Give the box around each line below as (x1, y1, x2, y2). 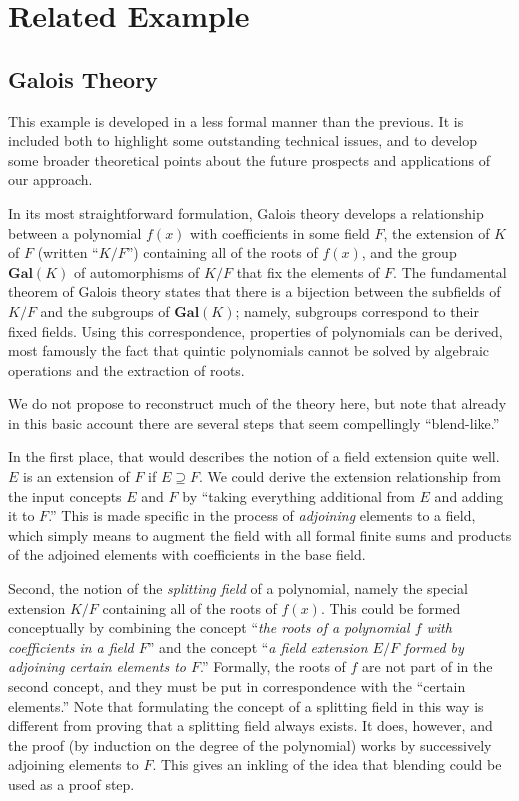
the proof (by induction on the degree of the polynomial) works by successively (8, 734, 492, 755)
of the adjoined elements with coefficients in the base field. (8, 544, 366, 565)
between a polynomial (8, 222, 142, 243)
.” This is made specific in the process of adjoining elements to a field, (48, 505, 476, 526)
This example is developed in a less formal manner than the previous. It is (8, 110, 464, 131)
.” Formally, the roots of (200, 656, 346, 677)
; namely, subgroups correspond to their (235, 300, 479, 321)
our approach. (8, 169, 93, 190)
